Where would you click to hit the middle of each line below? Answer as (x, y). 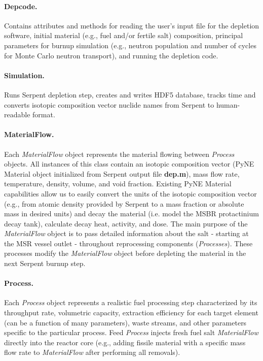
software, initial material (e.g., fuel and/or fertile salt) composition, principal (124, 35)
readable (17, 114)
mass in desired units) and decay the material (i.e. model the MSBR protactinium (131, 214)
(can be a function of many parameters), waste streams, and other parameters (125, 322)
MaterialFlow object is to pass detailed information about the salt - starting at (126, 233)
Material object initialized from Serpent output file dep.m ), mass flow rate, (122, 173)
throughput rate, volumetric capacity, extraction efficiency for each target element (131, 313)
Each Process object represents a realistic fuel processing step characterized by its (131, 302)
